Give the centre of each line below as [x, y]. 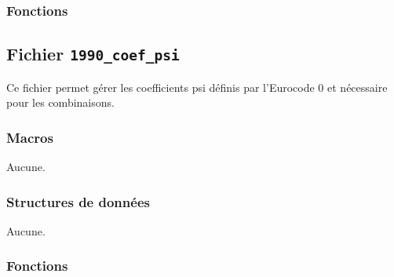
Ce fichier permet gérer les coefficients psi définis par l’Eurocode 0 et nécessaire [197, 87]
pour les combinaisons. [60, 102]
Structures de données [78, 201]
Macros [30, 137]
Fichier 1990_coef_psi [93, 54]
